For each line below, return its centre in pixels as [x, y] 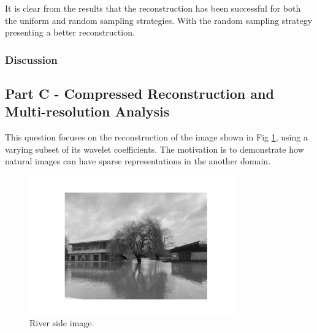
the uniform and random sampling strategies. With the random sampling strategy [159, 20]
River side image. [62, 323]
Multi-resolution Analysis [87, 111]
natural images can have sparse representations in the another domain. [138, 161]
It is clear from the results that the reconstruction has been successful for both [153, 8]
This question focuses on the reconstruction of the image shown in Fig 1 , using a [156, 137]
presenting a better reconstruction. [70, 32]
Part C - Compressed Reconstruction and [139, 94]
